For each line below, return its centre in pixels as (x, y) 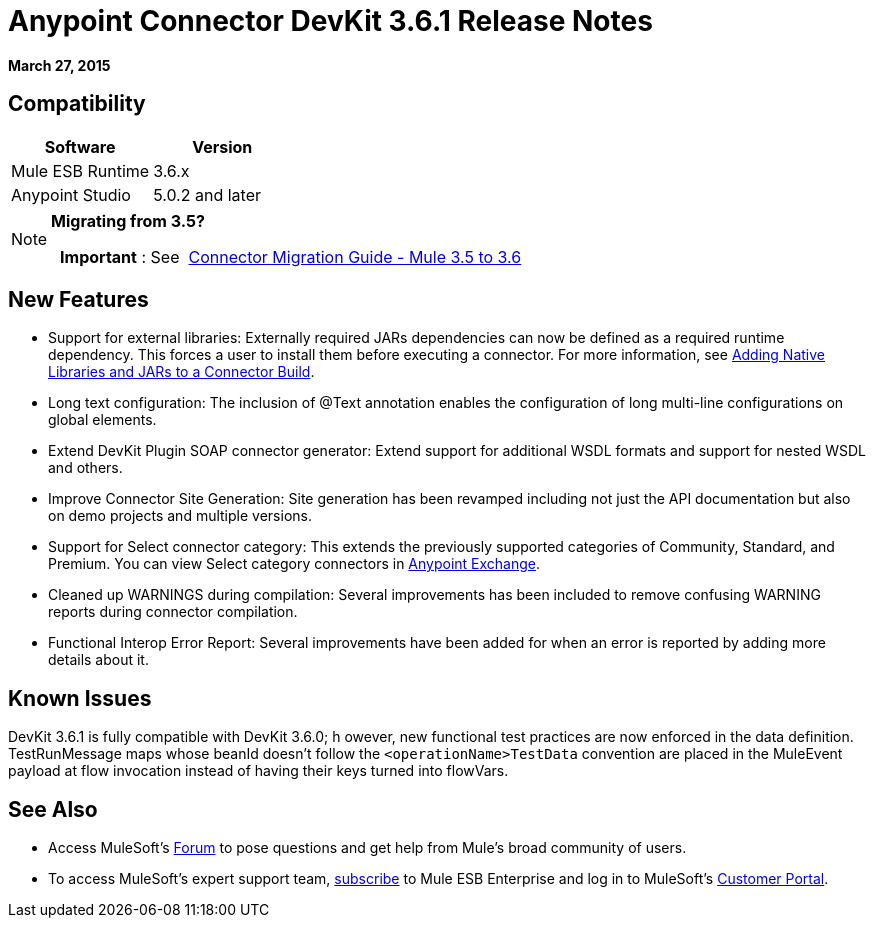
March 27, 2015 (59, 65)
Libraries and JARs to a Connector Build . (181, 372)
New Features (78, 300)
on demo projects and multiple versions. (180, 516)
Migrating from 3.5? (128, 220)
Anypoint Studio (71, 194)
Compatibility (77, 104)
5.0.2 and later (207, 194)
